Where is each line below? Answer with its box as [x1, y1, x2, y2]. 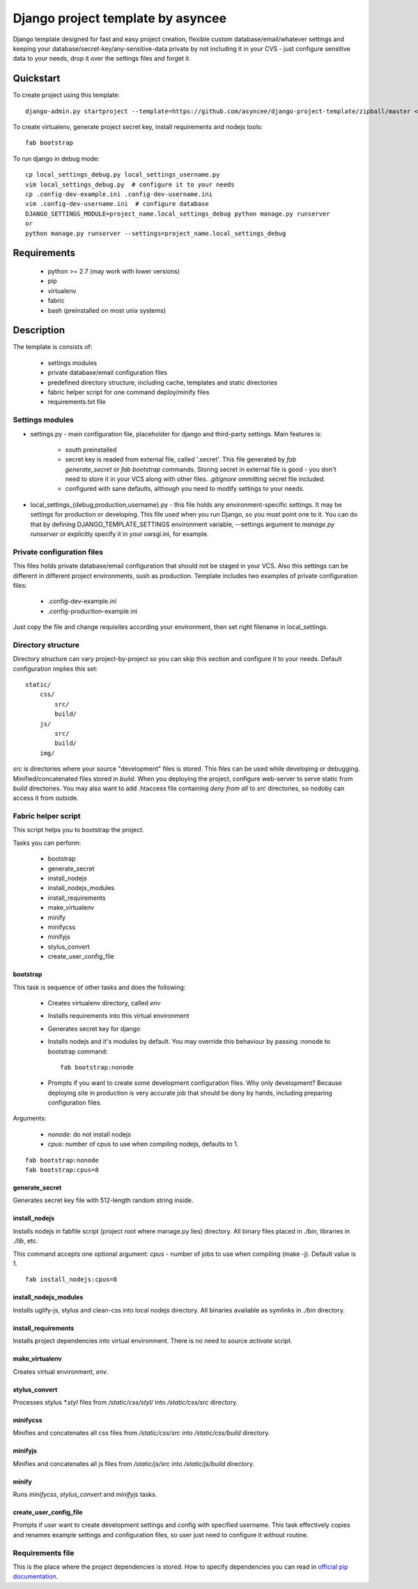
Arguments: [13, 1114, 47, 1123]
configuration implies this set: [13, 664, 98, 673]
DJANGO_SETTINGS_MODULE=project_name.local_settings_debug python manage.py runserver [25, 209, 330, 218]
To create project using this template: [13, 91, 120, 99]
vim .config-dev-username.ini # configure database [25, 200, 209, 208]
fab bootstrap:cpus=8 [25, 1166, 99, 1174]
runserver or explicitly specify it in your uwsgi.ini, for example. [30, 530, 209, 538]
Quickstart [13, 73, 61, 84]
